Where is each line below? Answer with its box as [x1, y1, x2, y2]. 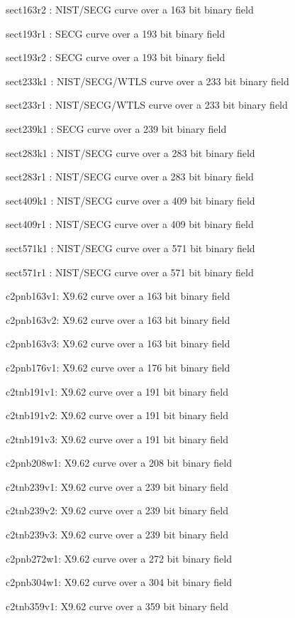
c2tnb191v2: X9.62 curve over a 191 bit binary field [6, 408, 228, 423]
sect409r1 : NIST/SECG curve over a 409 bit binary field [6, 217, 254, 232]
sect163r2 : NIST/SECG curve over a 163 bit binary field [6, 2, 254, 16]
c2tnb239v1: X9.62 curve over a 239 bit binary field [6, 479, 228, 494]
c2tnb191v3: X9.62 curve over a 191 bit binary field [6, 431, 228, 446]
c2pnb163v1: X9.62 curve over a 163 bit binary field [6, 288, 230, 303]
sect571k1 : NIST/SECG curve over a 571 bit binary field [6, 240, 255, 255]
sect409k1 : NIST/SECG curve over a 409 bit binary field [6, 193, 255, 207]
